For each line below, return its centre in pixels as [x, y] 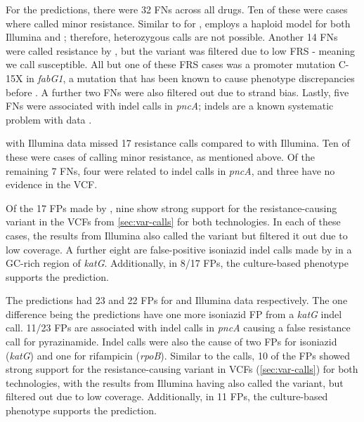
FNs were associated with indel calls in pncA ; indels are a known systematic [170, 106]
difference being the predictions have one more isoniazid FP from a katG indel [174, 314]
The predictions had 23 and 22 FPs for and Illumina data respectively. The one [177, 300]
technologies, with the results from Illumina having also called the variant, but [175, 382]
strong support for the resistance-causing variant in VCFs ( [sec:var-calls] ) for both [182, 369]
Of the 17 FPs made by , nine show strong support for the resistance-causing [171, 207]
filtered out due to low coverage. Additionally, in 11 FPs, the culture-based [167, 396]
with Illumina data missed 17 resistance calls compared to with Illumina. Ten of [178, 143]
